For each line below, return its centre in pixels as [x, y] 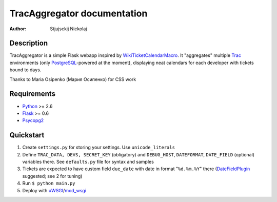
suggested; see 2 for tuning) [52, 176]
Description [29, 43]
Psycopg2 [33, 120]
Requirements [33, 94]
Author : [18, 29]
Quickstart [27, 135]
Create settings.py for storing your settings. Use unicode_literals [99, 147]
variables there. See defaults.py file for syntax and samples [88, 162]
